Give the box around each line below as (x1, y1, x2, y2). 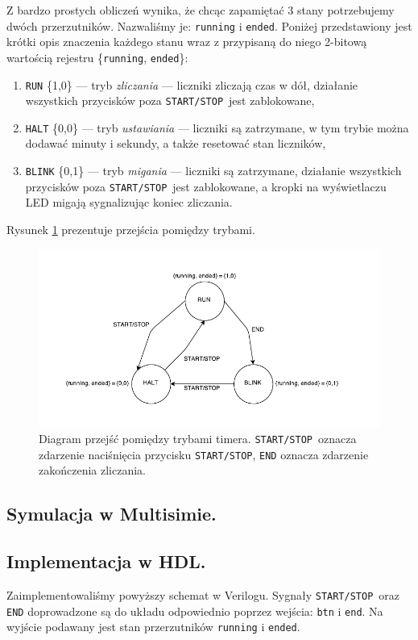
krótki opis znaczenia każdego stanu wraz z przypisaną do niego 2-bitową (6, 33, 367, 50)
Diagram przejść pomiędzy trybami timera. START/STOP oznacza (39, 430, 357, 447)
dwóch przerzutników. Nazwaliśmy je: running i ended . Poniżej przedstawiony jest (6, 17, 412, 34)
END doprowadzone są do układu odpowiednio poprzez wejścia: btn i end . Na (6, 602, 383, 619)
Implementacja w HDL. (6, 549, 206, 574)
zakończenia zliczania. (39, 462, 146, 479)
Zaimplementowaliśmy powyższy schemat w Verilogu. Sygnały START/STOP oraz (6, 587, 400, 604)
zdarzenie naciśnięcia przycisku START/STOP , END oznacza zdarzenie (39, 445, 369, 462)
